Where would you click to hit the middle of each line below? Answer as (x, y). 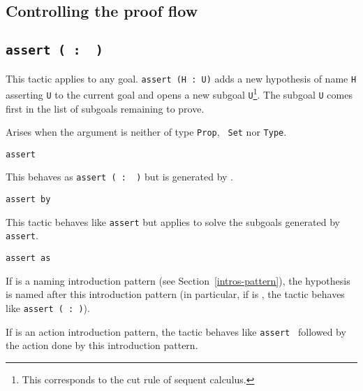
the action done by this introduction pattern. (102, 345)
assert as (28, 258)
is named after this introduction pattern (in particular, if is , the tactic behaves (175, 294)
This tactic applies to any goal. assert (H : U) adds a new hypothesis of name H (181, 78)
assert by (28, 200)
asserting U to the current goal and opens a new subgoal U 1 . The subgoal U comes (179, 93)
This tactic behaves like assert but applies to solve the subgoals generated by (173, 221)
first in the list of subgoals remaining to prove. (105, 108)
